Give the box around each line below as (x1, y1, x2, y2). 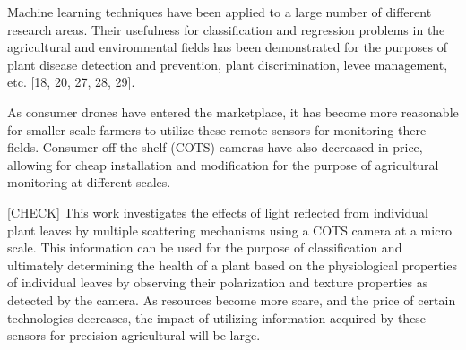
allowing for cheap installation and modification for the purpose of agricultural (7, 155, 439, 174)
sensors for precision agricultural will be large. (7, 326, 261, 345)
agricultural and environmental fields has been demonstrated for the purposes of (7, 38, 448, 56)
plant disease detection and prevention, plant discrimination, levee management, (7, 55, 448, 73)
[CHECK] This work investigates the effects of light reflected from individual (7, 202, 428, 221)
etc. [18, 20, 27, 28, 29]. (7, 73, 135, 91)
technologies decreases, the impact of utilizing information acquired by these (7, 308, 427, 327)
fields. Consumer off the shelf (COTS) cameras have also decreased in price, (7, 138, 423, 157)
